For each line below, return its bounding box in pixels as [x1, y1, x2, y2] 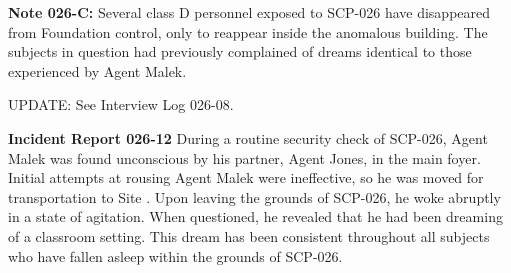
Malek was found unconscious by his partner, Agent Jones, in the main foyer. [8, 147, 481, 168]
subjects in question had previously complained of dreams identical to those [8, 41, 472, 62]
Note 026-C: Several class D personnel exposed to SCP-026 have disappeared [8, 2, 491, 22]
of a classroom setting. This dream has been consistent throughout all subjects [8, 225, 490, 246]
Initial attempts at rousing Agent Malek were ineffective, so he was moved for [8, 167, 484, 188]
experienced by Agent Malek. [8, 60, 187, 81]
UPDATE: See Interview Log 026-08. [8, 94, 234, 115]
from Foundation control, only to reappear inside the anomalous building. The [8, 21, 488, 42]
